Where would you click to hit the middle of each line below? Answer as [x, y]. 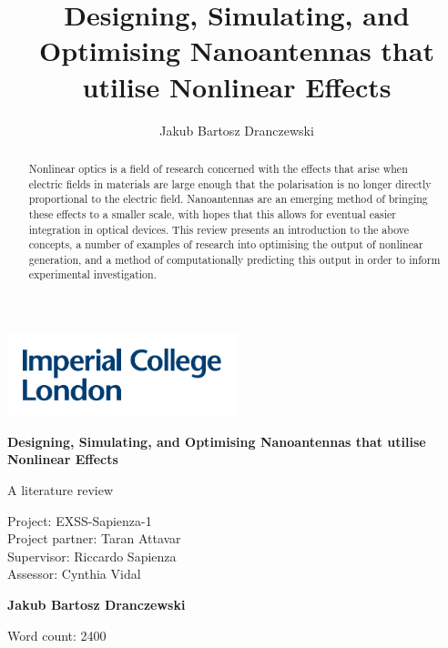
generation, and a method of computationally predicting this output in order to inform [234, 259]
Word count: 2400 [57, 635]
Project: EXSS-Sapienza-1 [80, 520]
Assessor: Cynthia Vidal [74, 574]
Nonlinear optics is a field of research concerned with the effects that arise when [218, 168]
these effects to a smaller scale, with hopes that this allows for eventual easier [212, 213]
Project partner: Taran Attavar [94, 538]
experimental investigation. [92, 274]
